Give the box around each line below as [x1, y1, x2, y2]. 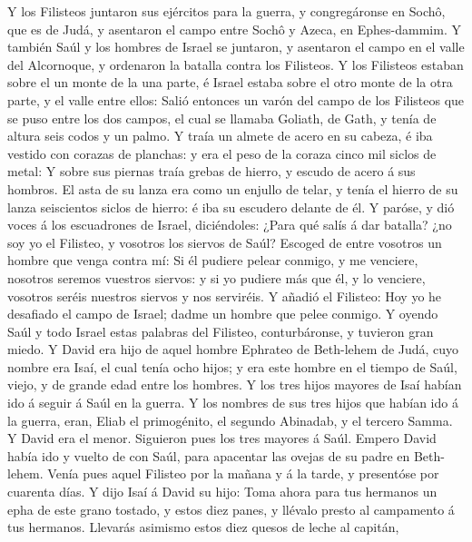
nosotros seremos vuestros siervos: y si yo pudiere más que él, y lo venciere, [7, 268, 426, 287]
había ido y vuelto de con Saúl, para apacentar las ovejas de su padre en [7, 446, 410, 465]
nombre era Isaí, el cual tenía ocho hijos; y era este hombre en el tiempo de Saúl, [7, 357, 457, 376]
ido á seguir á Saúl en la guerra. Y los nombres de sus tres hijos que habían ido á [7, 393, 458, 412]
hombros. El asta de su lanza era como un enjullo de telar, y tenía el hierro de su [7, 179, 458, 198]
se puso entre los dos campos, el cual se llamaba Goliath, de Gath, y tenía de [7, 108, 437, 127]
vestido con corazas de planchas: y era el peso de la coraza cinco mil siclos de [7, 143, 437, 163]
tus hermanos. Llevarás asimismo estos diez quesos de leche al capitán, [7, 517, 399, 537]
